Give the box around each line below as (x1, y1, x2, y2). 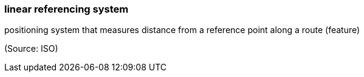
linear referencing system (4, 3, 129, 15)
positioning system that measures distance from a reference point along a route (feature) (4, 25, 360, 35)
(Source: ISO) (4, 43, 58, 54)
